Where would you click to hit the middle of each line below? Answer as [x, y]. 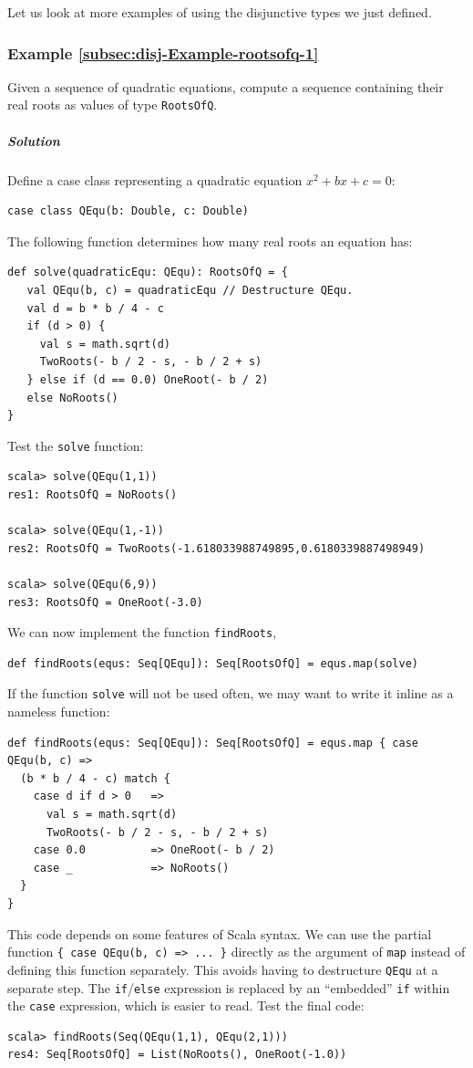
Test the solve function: [76, 445]
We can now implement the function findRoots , [142, 632]
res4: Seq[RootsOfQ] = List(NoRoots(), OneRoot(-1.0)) [177, 1055]
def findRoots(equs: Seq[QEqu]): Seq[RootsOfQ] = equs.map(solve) [213, 663]
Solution [34, 140]
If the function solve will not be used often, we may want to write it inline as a [231, 693]
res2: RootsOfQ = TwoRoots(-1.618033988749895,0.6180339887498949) [216, 548]
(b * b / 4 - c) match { [95, 778]
